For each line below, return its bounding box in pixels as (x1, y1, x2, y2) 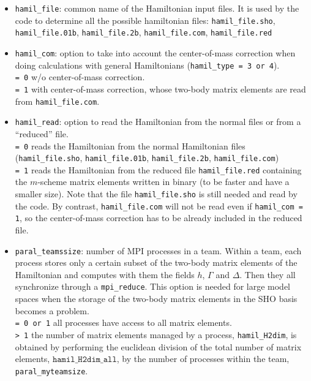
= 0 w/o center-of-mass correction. (15, 70, 145, 83)
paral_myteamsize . (15, 364, 88, 377)
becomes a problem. (15, 304, 89, 317)
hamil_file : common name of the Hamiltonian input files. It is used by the (15, 2, 299, 14)
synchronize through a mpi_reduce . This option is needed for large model (15, 280, 291, 293)
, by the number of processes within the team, (116, 352, 290, 365)
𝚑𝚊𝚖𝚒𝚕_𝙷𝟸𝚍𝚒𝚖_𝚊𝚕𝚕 (52, 355, 117, 364)
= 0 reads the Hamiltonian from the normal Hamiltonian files (15, 139, 245, 152)
